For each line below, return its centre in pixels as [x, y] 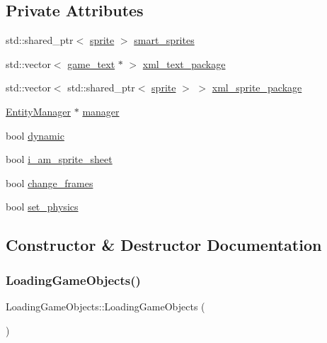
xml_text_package [184, 63]
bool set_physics [42, 207]
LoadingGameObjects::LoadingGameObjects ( [105, 306]
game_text [91, 63]
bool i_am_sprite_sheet [59, 159]
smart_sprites [164, 40]
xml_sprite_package [257, 88]
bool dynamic [35, 135]
